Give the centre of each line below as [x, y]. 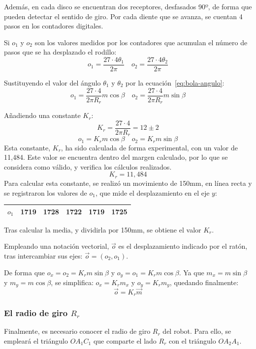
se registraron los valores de [46, 192]
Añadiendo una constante [42, 115]
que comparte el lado [125, 340]
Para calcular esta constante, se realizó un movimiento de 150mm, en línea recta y [128, 183]
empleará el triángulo [36, 340]
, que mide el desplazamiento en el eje [152, 192]
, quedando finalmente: [204, 282]
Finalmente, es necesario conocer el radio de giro [77, 331]
